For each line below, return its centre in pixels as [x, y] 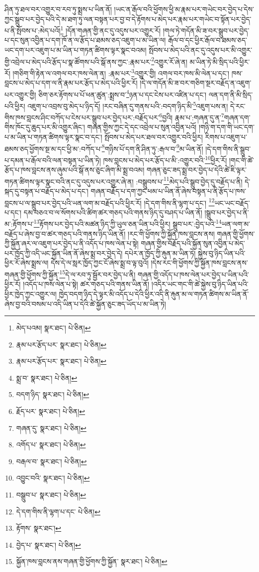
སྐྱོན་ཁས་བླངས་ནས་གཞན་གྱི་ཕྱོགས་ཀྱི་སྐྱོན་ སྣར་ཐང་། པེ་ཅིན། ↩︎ [92, 561]
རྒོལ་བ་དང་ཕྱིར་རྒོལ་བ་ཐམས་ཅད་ [208, 40]
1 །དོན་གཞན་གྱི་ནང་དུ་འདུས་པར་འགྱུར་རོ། [111, 30]
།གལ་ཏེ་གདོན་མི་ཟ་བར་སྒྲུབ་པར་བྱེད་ [206, 30]
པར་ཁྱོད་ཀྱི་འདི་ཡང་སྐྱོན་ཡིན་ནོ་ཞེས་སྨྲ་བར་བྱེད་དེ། [64, 253]
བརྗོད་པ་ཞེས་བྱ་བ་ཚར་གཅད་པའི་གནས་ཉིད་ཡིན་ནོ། [65, 233]
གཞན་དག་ [237, 117]
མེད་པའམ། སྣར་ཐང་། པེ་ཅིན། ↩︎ [53, 328]
